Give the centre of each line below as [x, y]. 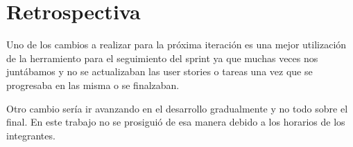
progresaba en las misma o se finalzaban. [93, 85]
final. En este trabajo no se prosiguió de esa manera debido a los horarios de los [176, 122]
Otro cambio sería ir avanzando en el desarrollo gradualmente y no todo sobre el [177, 108]
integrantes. [31, 135]
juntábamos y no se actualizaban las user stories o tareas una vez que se [160, 71]
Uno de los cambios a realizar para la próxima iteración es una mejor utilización [176, 45]
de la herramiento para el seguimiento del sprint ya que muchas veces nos [162, 58]
